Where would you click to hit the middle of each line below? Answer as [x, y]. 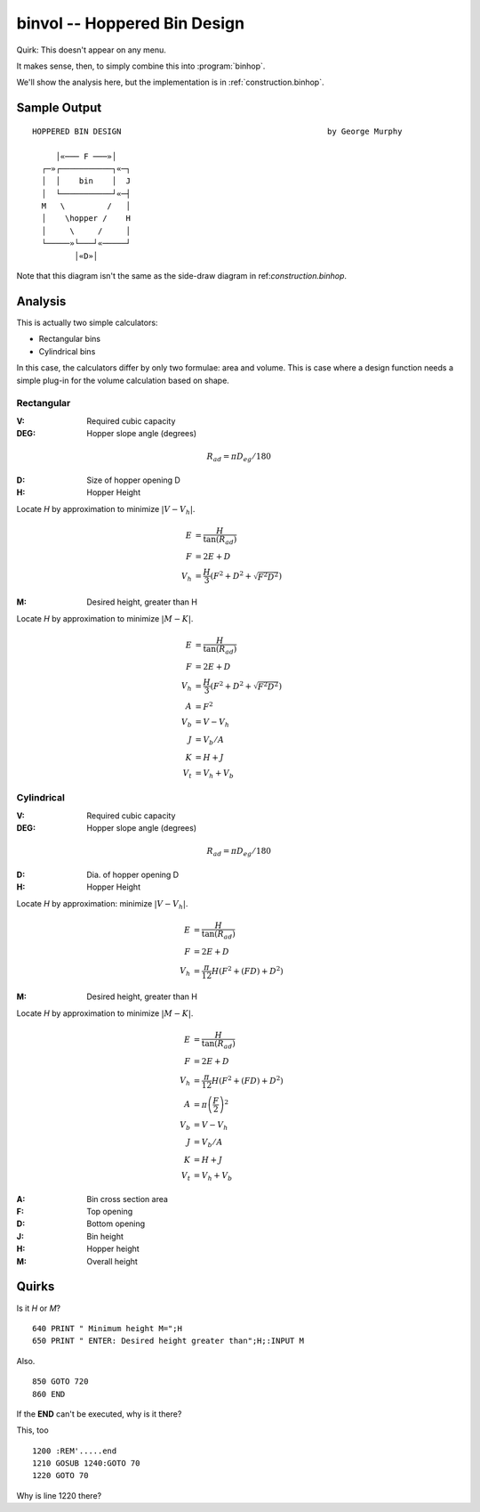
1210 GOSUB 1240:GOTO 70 [86, 1463]
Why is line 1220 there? [59, 1495]
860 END [49, 1394]
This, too [32, 1430]
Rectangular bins [70, 339]
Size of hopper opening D [134, 480]
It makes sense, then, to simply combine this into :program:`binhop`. [141, 66]
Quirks [36, 1287]
